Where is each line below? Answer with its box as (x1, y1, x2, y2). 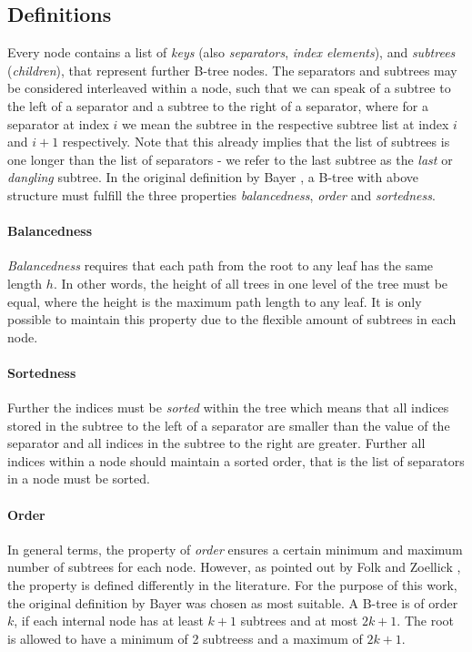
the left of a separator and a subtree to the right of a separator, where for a (7, 96, 428, 115)
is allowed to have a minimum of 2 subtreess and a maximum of (7, 628, 363, 647)
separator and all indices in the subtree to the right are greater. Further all (7, 433, 426, 453)
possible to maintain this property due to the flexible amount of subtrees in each (7, 310, 457, 329)
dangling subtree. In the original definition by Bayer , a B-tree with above (7, 168, 418, 187)
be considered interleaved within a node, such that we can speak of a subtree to (7, 78, 451, 97)
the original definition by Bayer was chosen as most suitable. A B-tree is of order (7, 593, 458, 612)
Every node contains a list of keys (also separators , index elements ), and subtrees (7, 43, 456, 62)
